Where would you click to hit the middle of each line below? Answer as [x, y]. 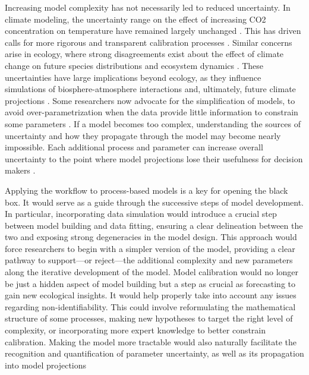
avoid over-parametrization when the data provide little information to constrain [152, 112]
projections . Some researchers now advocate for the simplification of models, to [150, 100]
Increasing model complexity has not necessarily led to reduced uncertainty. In [148, 7]
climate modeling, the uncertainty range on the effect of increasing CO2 [135, 19]
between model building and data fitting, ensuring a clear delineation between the [154, 225]
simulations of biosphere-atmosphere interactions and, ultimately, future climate [150, 89]
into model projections [46, 365]
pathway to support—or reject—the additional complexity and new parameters [149, 260]
